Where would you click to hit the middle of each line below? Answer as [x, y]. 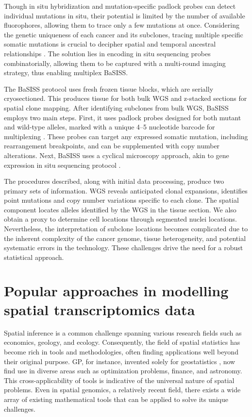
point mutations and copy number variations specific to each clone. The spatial [121, 200]
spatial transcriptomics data [100, 309]
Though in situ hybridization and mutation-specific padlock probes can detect [120, 6]
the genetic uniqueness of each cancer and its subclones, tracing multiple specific [124, 34]
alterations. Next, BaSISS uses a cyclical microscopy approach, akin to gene [117, 155]
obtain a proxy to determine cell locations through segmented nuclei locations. [120, 219]
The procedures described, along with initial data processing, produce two [114, 181]
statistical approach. [34, 257]
